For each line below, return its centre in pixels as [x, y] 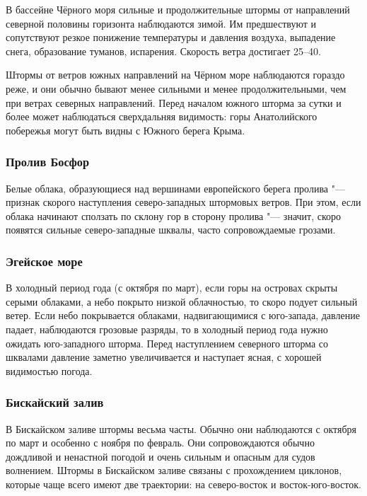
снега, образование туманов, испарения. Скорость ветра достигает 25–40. [163, 51]
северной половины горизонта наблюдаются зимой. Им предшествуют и [161, 23]
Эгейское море [44, 261]
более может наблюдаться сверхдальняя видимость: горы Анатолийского [162, 116]
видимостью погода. [49, 370]
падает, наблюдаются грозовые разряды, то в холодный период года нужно [167, 329]
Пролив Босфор [48, 162]
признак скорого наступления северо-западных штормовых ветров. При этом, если [183, 202]
